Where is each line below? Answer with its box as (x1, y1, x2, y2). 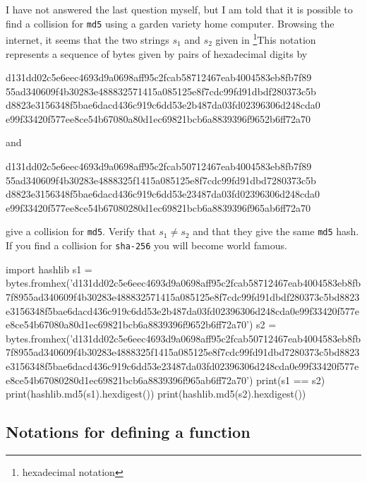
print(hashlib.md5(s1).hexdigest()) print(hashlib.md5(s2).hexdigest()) (6, 386, 306, 401)
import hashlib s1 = (6, 261, 92, 276)
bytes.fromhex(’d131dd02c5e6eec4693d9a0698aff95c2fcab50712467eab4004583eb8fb (6, 330, 361, 345)
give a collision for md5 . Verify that (6, 224, 156, 239)
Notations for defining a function (6, 421, 251, 443)
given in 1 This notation (215, 30, 316, 47)
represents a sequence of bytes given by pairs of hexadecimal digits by (6, 46, 308, 61)
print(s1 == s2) (256, 372, 325, 387)
